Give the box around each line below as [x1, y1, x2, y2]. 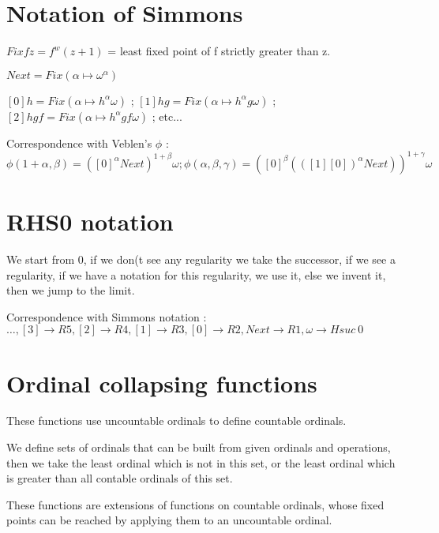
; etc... [152, 107, 182, 124]
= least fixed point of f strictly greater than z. [107, 43, 331, 59]
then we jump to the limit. [6, 282, 135, 298]
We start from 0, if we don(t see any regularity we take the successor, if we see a [6, 250, 396, 267]
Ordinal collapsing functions [6, 366, 317, 399]
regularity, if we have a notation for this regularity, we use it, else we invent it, [6, 266, 386, 283]
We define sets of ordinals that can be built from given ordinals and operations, [6, 439, 391, 456]
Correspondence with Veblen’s [6, 134, 152, 151]
